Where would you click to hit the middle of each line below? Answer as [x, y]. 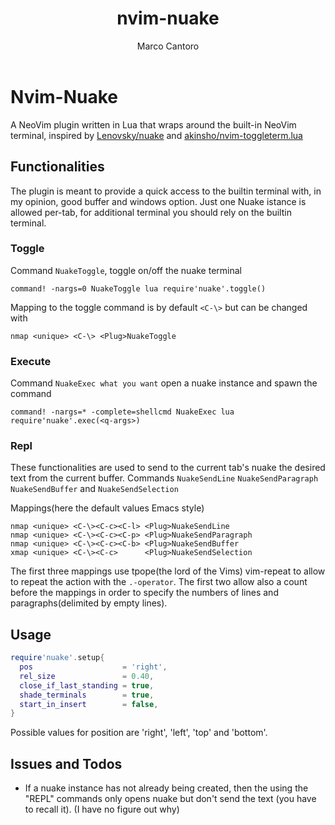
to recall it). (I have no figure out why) [102, 809]
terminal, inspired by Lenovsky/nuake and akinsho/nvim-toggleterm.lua [156, 135]
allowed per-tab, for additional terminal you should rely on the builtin [151, 212]
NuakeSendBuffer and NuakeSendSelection [94, 489]
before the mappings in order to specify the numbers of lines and [144, 593]
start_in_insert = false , [89, 704]
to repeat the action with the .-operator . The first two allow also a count [159, 582]
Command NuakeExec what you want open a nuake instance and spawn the [164, 383]
